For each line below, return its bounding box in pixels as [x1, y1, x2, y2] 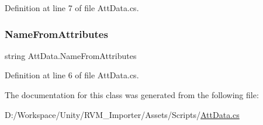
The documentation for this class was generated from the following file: [5, 89, 259, 100]
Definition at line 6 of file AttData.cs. [5, 69, 139, 81]
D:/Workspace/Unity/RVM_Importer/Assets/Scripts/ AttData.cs [5, 108, 240, 120]
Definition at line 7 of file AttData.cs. [5, 2, 139, 13]
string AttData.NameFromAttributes [5, 49, 137, 61]
